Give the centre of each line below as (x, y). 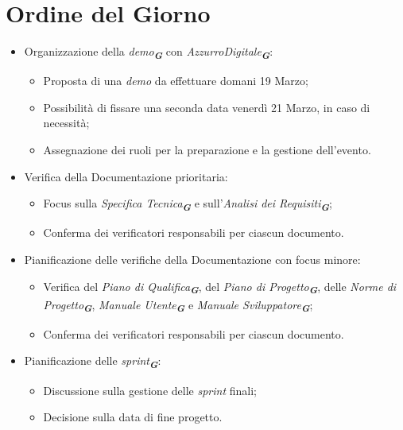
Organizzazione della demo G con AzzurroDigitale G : (149, 52)
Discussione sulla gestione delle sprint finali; (150, 390)
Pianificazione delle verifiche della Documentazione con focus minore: (192, 259)
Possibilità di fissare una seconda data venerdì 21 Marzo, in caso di (207, 107)
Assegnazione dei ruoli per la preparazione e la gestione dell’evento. (207, 150)
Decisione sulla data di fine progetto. (133, 417)
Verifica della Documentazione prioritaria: (126, 176)
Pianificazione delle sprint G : (93, 362)
